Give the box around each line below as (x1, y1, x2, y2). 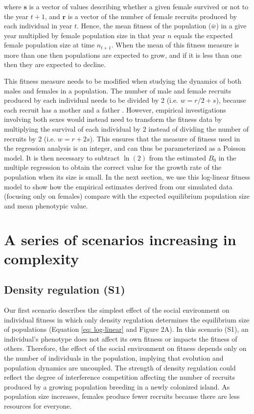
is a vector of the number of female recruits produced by (68, 11, 237, 21)
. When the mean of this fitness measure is (111, 40, 239, 50)
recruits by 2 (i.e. (4, 133, 56, 143)
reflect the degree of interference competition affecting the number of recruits (4, 372, 235, 382)
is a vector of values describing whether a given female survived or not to (29, 1, 249, 11)
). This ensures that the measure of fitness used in (90, 133, 240, 143)
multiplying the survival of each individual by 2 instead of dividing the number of (4, 123, 249, 134)
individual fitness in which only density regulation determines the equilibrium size (4, 314, 250, 324)
